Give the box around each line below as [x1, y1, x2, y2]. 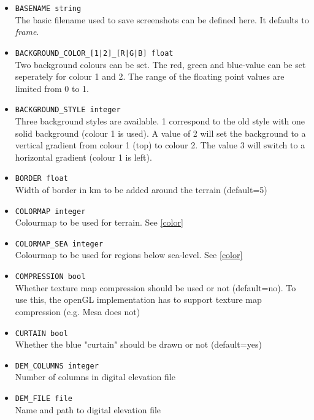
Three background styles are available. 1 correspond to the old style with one [15, 114, 305, 127]
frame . [15, 25, 39, 38]
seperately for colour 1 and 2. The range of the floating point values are [15, 70, 285, 83]
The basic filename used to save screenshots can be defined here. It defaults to [15, 13, 309, 26]
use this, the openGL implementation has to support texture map [15, 293, 262, 306]
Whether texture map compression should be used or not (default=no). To [15, 281, 296, 294]
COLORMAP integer [15, 207, 86, 216]
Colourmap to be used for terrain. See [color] [15, 216, 183, 229]
